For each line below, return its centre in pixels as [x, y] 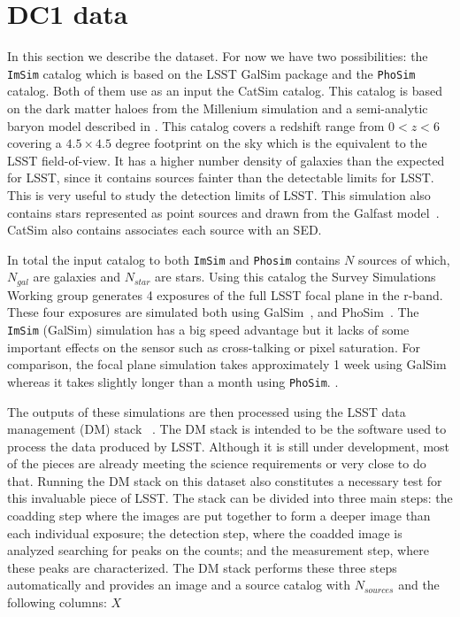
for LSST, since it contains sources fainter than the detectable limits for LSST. [221, 177]
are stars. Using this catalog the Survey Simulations [295, 277]
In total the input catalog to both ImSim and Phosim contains [174, 259]
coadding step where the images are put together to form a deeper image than [219, 516]
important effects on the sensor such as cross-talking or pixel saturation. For [214, 347]
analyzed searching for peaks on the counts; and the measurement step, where [218, 550]
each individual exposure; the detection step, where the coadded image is [205, 532]
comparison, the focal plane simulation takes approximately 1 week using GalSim [227, 364]
